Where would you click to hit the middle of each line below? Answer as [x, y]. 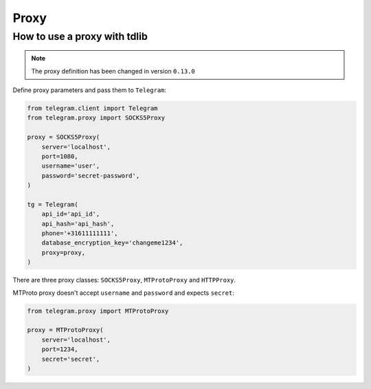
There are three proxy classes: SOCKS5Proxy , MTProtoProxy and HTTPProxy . [124, 280]
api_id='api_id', [71, 214]
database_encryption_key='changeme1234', [112, 243]
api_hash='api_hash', [78, 224]
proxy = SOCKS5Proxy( [64, 137]
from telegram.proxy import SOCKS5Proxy [96, 118]
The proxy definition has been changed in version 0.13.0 [113, 71]
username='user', [71, 166]
